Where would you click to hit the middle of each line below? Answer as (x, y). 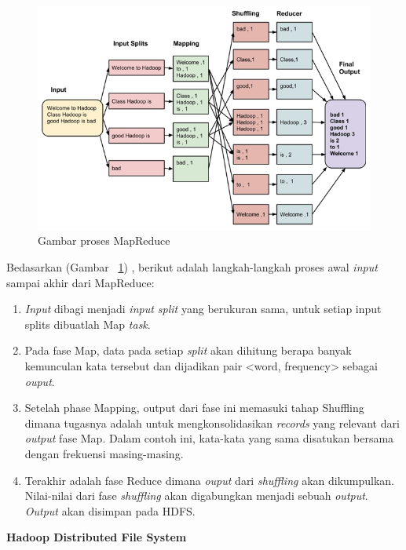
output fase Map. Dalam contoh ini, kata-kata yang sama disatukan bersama (209, 438)
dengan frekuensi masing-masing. (104, 453)
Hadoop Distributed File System (97, 537)
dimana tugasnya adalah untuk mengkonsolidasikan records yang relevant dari (212, 423)
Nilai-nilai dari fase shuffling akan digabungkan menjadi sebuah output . (196, 495)
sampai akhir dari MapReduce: (80, 282)
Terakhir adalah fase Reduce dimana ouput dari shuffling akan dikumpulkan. (210, 480)
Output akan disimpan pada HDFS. (110, 510)
